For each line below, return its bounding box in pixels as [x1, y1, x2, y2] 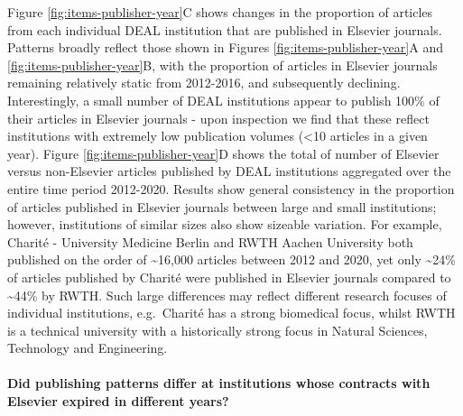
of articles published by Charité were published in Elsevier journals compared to [7, 267, 451, 286]
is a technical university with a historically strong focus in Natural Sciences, [7, 320, 428, 339]
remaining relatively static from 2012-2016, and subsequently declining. [7, 73, 401, 92]
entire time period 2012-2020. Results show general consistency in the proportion [7, 179, 455, 198]
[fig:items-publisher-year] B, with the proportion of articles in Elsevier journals [7, 55, 438, 74]
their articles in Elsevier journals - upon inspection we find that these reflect [7, 108, 430, 127]
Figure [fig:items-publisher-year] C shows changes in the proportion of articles [7, 3, 433, 21]
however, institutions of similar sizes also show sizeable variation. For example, [7, 215, 442, 234]
